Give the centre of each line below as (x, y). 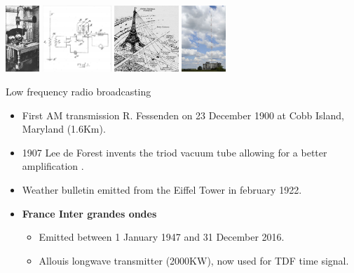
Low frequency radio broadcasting (79, 92)
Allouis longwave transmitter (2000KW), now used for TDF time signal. (194, 260)
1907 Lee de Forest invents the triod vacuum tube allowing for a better (175, 152)
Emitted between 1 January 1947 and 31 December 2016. (162, 237)
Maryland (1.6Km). (64, 129)
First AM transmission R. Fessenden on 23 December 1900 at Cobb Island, (183, 115)
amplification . (53, 166)
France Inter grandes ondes (89, 213)
